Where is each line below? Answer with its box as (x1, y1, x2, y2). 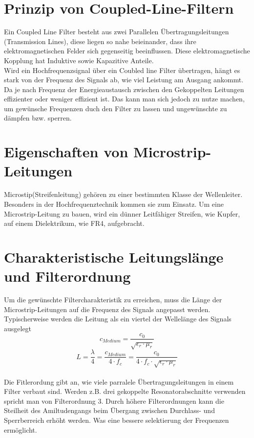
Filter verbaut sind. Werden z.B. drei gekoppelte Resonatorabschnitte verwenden (4, 386, 246, 396)
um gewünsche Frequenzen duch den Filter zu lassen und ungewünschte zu (4, 103, 227, 113)
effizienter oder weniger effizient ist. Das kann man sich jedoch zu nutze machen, (4, 94, 245, 104)
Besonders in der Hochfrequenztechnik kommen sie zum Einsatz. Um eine (4, 198, 224, 209)
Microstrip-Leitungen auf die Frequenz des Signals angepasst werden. (4, 304, 211, 314)
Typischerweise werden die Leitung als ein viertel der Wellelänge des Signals (4, 314, 232, 324)
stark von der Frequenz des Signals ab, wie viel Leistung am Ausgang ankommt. (4, 74, 244, 85)
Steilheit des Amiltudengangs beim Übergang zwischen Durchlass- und (4, 405, 215, 415)
